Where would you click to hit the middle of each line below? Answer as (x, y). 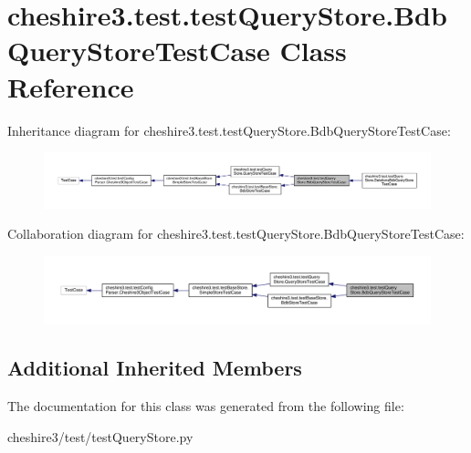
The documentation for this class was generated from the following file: (206, 406)
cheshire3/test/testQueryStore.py (100, 436)
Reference (71, 86)
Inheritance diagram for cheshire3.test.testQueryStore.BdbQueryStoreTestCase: (229, 130)
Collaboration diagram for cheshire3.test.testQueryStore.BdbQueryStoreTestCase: (236, 234)
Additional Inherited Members (155, 368)
